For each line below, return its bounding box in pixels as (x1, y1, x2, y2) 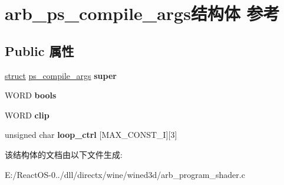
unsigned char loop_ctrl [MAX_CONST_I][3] (5, 128, 177, 141)
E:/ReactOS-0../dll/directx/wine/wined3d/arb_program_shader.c (5, 168, 245, 180)
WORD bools (5, 89, 57, 101)
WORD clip (5, 108, 49, 121)
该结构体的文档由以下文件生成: (5, 148, 123, 160)
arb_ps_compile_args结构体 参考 (5, 1, 280, 25)
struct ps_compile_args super (5, 69, 117, 81)
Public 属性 (5, 41, 74, 60)
